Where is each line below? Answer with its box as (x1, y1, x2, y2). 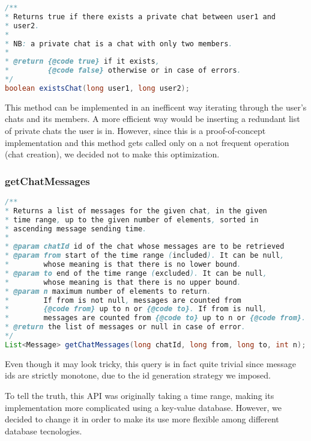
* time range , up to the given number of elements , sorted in (5, 215, 259, 224)
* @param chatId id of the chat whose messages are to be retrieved (5, 242, 285, 251)
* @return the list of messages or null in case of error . (5, 323, 246, 332)
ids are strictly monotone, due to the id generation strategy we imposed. (5, 369, 271, 382)
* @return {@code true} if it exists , (5, 57, 160, 66)
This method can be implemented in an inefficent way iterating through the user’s (5, 100, 307, 113)
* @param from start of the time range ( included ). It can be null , (5, 251, 285, 260)
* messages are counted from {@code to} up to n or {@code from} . (5, 314, 306, 323)
